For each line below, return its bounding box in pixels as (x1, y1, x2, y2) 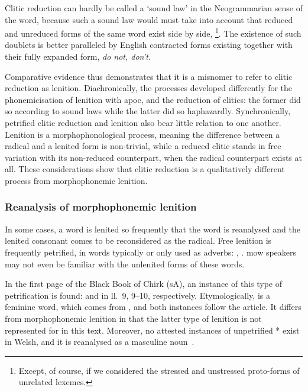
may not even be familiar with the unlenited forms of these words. (5, 257, 245, 270)
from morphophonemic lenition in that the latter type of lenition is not (5, 312, 262, 324)
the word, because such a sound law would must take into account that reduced (5, 13, 293, 25)
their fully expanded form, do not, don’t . (5, 50, 151, 63)
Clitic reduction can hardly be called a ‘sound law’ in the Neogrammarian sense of (5, 2, 303, 14)
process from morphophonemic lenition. (5, 174, 148, 186)
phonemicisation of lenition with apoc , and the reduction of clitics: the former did (5, 93, 301, 105)
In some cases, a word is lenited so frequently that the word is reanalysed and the (5, 222, 300, 235)
